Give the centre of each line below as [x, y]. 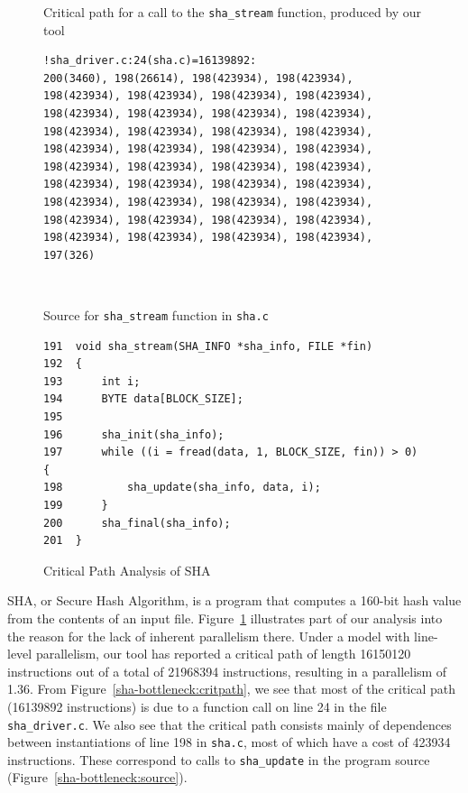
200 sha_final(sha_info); [137, 523]
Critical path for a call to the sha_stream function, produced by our [233, 12]
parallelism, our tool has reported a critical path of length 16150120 [223, 654]
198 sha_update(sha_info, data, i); [182, 488]
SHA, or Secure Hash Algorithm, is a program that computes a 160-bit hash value [234, 600]
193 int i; [92, 381]
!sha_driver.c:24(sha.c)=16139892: [150, 61]
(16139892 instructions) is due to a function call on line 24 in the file [197, 706]
